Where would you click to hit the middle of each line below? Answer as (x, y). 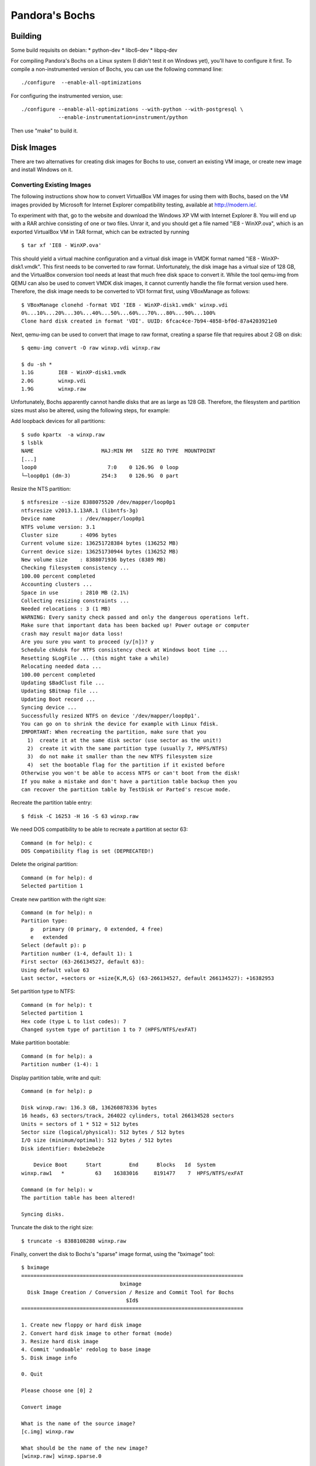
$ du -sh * (37, 364)
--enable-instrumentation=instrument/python (123, 118)
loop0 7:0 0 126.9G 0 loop (100, 467)
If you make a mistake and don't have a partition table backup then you (129, 781)
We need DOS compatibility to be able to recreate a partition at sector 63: (99, 829)
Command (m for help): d (57, 878)
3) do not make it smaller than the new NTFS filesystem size (120, 757)
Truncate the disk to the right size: (52, 1227)
